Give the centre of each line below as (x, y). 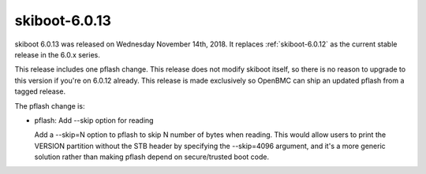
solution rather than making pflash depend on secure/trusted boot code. (152, 157)
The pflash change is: (50, 106)
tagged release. (40, 91)
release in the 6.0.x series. (57, 54)
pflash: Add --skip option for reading (94, 120)
